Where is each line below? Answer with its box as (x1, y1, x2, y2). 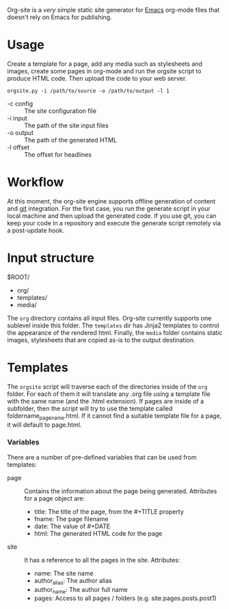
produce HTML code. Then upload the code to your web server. (7, 74, 187, 82)
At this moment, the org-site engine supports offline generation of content (7, 197, 216, 205)
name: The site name (33, 569, 94, 577)
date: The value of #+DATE (33, 522, 111, 530)
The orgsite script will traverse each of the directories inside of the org (7, 382, 208, 390)
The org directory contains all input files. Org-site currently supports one (7, 314, 212, 322)
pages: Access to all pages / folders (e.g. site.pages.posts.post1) (33, 594, 217, 602)
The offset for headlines (24, 150, 92, 158)
